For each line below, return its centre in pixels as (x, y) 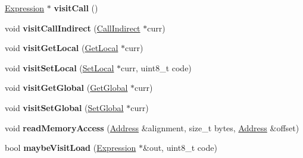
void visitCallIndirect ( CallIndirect (73, 28)
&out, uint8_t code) (180, 148)
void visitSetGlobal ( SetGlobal (64, 107)
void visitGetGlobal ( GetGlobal (66, 88)
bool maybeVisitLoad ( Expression (71, 148)
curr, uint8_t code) (156, 67)
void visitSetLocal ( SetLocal (60, 67)
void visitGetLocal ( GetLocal (62, 48)
